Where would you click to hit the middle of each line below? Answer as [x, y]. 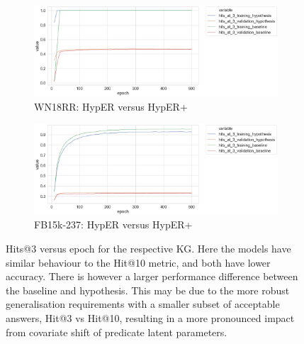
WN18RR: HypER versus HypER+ [111, 106]
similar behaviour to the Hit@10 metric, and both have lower [138, 262]
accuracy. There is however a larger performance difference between [152, 276]
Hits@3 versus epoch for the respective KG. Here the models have [148, 249]
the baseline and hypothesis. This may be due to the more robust [148, 290]
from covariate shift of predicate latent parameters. [117, 332]
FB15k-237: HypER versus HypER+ [113, 224]
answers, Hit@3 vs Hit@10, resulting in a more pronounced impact [150, 318]
